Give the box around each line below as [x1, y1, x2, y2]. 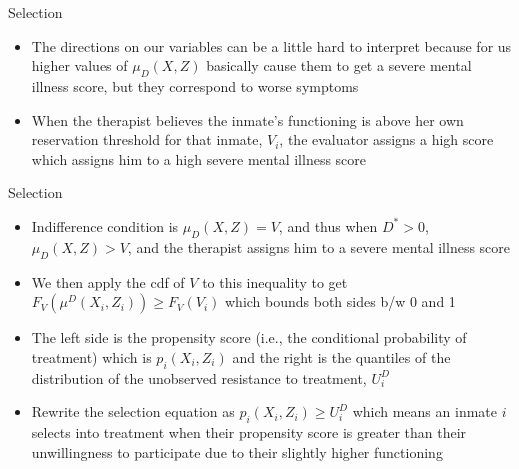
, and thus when [278, 215, 378, 236]
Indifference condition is [31, 215, 179, 236]
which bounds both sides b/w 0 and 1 [224, 291, 456, 312]
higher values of [31, 55, 128, 76]
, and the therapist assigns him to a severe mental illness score [127, 236, 511, 257]
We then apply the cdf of [31, 271, 185, 292]
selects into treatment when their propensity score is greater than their [31, 421, 467, 442]
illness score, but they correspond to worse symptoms [31, 75, 359, 96]
